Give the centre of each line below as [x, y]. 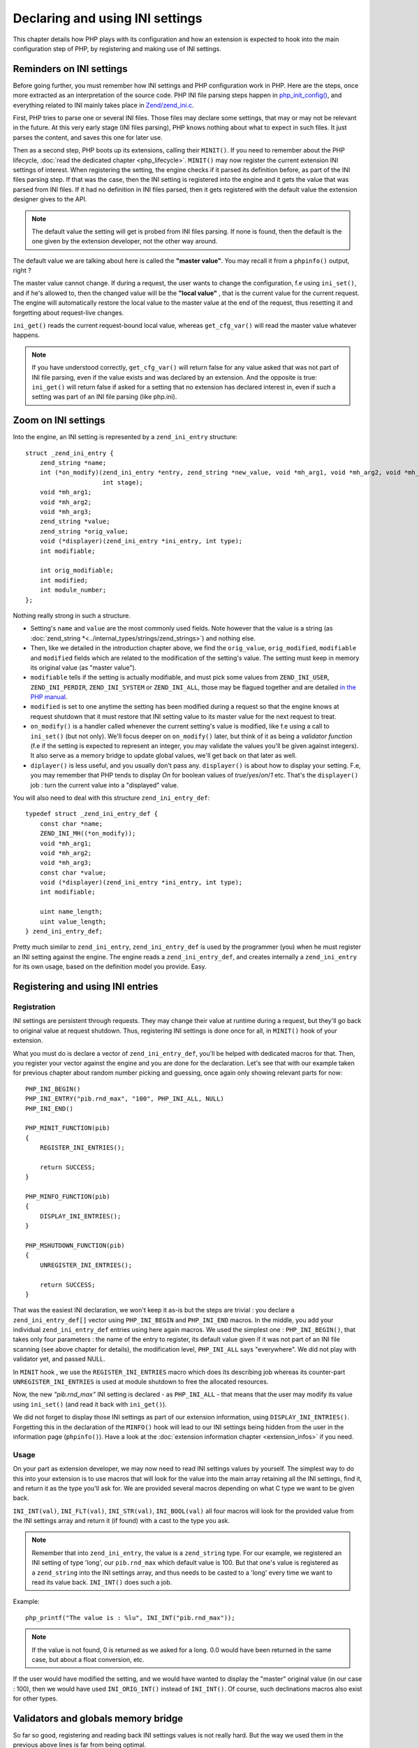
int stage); [123, 482]
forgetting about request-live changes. [68, 313]
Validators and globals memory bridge [98, 1718]
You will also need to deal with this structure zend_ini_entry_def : [111, 798]
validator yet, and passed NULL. [59, 1359]
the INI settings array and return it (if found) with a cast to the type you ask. [122, 1521]
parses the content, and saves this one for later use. [88, 137]
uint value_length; [73, 922]
